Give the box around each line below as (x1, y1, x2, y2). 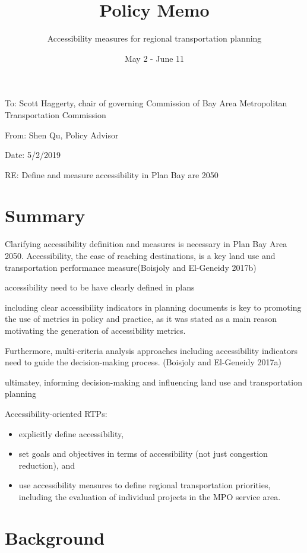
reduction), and (18, 459, 75, 471)
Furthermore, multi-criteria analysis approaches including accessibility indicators (5, 344, 297, 356)
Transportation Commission (5, 108, 106, 121)
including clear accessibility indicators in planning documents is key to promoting (5, 301, 302, 313)
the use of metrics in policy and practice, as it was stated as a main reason (5, 312, 277, 325)
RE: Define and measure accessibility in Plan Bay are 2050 (5, 168, 219, 181)
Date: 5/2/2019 (5, 148, 61, 161)
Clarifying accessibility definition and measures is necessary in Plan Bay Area (5, 238, 287, 250)
